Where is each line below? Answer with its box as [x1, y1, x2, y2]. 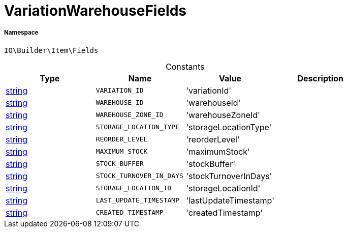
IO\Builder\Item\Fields [4, 46, 99, 54]
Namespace [4, 29, 39, 37]
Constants [166, 61, 205, 72]
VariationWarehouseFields [4, 2, 187, 19]
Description [297, 73, 343, 83]
